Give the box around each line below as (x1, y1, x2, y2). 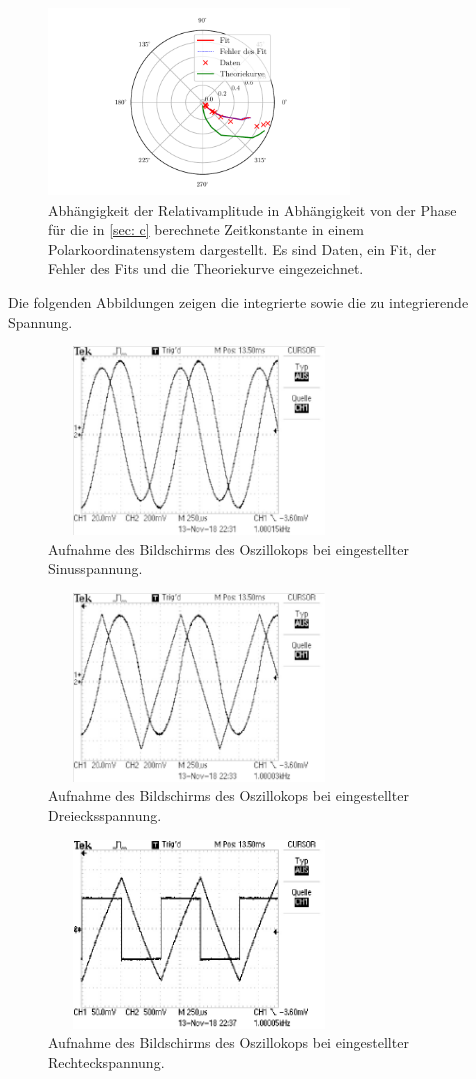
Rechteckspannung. (48, 1051, 165, 1072)
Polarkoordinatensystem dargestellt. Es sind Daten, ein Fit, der (48, 238, 437, 259)
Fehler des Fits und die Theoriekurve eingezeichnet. (48, 258, 364, 279)
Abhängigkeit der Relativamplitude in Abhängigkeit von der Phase (48, 199, 457, 220)
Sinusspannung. (48, 558, 143, 579)
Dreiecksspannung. (48, 805, 162, 826)
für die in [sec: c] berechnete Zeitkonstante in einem (48, 219, 365, 240)
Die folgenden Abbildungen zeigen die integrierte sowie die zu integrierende (8, 291, 469, 312)
